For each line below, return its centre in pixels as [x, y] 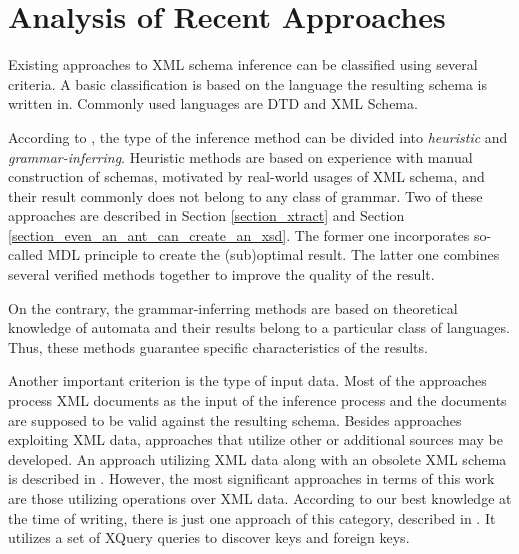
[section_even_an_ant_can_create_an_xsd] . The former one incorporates [239, 234]
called [25, 254]
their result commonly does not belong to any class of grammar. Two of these [245, 195]
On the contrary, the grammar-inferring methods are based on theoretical [233, 307]
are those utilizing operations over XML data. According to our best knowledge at [260, 498]
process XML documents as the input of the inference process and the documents [257, 400]
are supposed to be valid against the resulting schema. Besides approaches [235, 419]
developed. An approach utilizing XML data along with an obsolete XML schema [257, 458]
